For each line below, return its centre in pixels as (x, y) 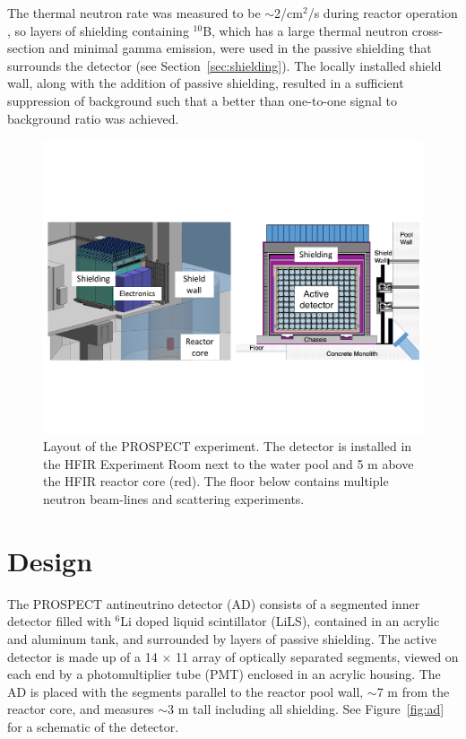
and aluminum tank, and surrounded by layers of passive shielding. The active (222, 638)
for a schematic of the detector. (93, 726)
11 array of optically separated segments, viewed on (317, 656)
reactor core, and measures (81, 709)
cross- (427, 30)
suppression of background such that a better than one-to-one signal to (202, 100)
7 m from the (413, 691)
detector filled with (59, 621)
